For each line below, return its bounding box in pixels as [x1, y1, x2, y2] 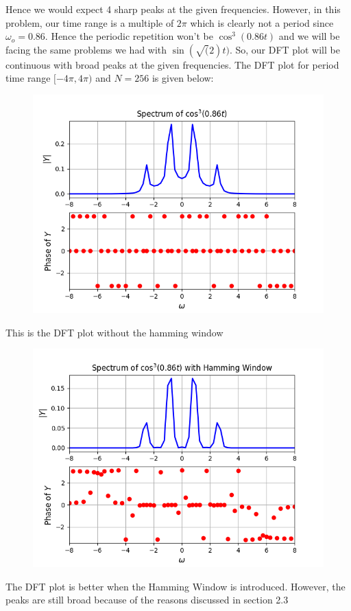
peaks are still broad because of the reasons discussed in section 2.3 [5, 592, 289, 607]
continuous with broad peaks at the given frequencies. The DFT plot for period [5, 57, 339, 71]
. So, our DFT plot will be [229, 42, 340, 56]
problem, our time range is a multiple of [5, 15, 174, 30]
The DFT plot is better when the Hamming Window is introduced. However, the [5, 579, 346, 593]
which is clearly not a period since [190, 15, 334, 30]
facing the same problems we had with [5, 42, 167, 56]
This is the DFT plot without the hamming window [5, 325, 223, 339]
